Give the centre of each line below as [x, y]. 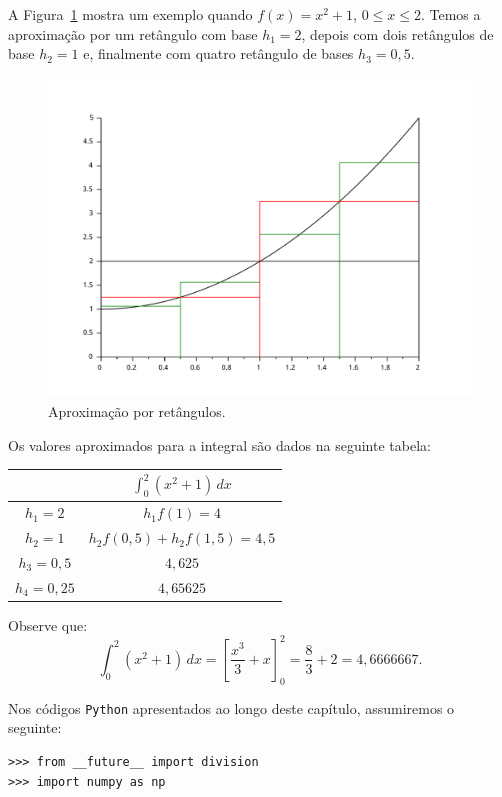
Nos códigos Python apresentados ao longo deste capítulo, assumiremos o [231, 707]
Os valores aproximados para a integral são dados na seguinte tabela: [219, 444]
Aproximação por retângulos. [137, 411]
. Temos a [450, 14]
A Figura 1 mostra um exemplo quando [130, 14]
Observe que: [48, 624]
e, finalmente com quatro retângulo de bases [218, 53]
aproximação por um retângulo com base [133, 33]
